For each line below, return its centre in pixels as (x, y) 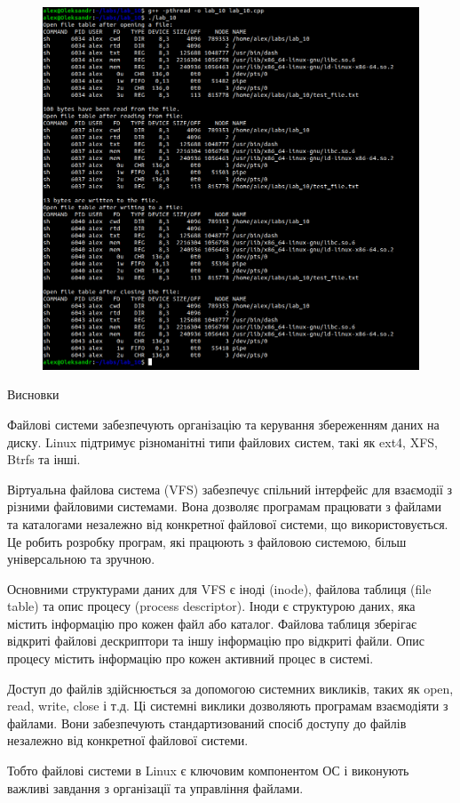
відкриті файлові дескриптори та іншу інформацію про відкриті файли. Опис (216, 641)
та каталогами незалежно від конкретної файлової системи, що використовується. (228, 523)
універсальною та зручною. (81, 559)
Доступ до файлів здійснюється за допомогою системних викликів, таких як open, (230, 688)
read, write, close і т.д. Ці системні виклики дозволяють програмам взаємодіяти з (228, 706)
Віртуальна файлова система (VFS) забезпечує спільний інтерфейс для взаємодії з (230, 489)
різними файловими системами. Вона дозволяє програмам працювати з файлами (224, 506)
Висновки (33, 394)
